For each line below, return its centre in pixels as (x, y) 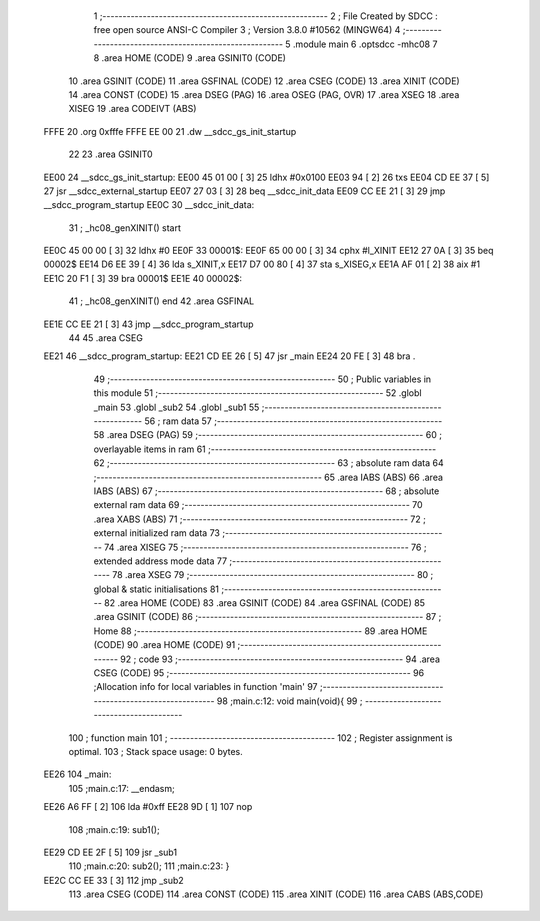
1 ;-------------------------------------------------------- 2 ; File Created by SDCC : (266, 16)
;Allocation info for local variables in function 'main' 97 (206, 687)
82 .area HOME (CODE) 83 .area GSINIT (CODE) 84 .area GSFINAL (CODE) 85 (264, 603)
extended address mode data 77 (160, 561)
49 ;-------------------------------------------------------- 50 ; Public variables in (262, 379)
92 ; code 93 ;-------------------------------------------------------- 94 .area (280, 659)
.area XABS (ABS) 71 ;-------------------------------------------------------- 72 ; (260, 519)
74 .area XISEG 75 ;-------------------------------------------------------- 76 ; (265, 547)
